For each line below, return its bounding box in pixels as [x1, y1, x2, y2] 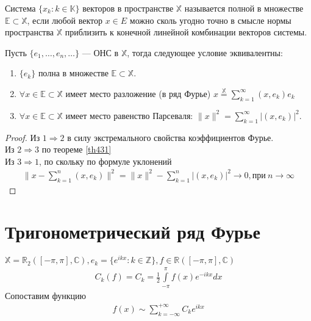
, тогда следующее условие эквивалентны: [127, 46, 283, 59]
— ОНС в [82, 46, 119, 59]
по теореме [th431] [41, 143, 112, 156]
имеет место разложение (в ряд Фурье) [65, 87, 211, 99]
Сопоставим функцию [5, 289, 86, 301]
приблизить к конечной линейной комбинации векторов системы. [65, 26, 307, 38]
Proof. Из [5, 131, 40, 143]
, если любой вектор [27, 13, 103, 26]
